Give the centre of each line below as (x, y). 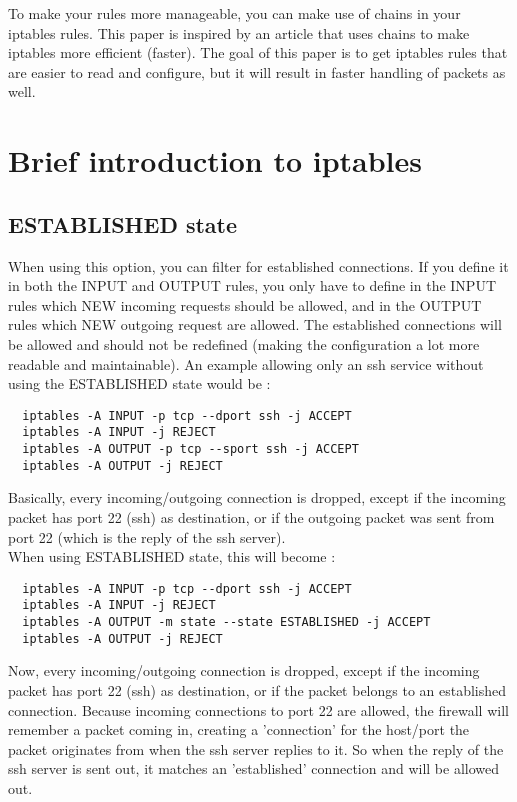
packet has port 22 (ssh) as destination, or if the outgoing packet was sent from (251, 516)
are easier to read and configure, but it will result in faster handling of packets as (257, 71)
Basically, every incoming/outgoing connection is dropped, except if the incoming (257, 497)
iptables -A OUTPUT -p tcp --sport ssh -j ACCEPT (190, 449)
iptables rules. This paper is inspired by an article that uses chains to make (239, 32)
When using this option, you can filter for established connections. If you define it (258, 265)
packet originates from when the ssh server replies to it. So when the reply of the (256, 748)
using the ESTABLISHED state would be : (139, 383)
